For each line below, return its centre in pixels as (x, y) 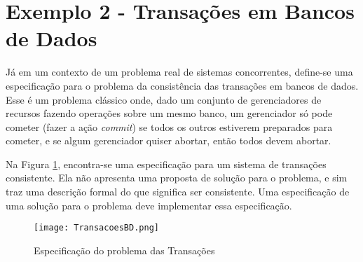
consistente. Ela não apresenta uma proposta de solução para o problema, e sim (177, 178)
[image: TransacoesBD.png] (96, 228)
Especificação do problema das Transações (124, 250)
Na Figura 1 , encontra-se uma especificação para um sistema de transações (166, 164)
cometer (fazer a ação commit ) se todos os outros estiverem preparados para (169, 126)
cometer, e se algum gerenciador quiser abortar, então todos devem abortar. (169, 140)
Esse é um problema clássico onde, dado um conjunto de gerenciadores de (164, 99)
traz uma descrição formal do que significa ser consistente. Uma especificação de (178, 192)
